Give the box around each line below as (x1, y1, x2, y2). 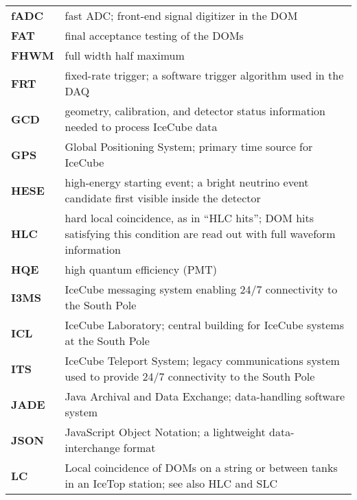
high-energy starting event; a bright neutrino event (65, 174, 309, 190)
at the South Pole (65, 333, 150, 348)
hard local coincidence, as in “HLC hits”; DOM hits (65, 210, 314, 226)
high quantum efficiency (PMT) (65, 261, 218, 277)
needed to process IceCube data (65, 119, 218, 134)
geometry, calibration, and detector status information (65, 103, 325, 119)
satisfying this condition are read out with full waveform (65, 226, 336, 241)
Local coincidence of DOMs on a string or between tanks (65, 460, 338, 475)
